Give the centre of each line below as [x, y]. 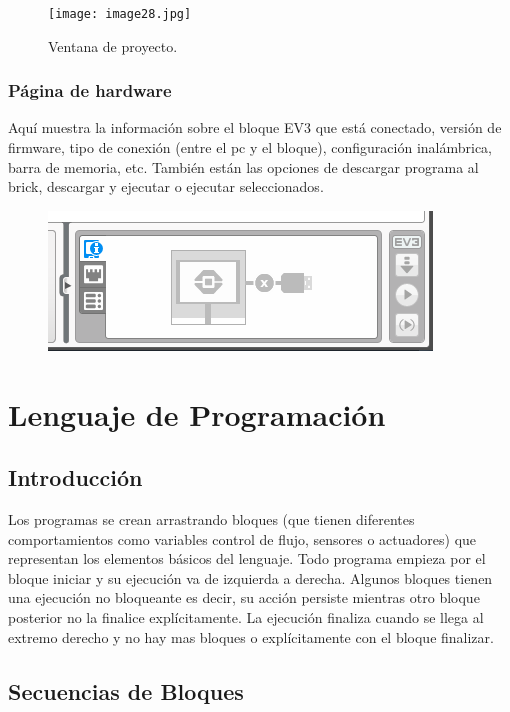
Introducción [75, 477]
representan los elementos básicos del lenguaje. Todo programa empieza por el [247, 558]
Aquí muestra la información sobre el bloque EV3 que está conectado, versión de [255, 127]
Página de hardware [90, 90]
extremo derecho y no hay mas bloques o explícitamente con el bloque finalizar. [251, 636]
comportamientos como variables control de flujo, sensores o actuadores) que [242, 538]
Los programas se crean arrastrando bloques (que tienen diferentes [211, 519]
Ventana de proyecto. [113, 45]
